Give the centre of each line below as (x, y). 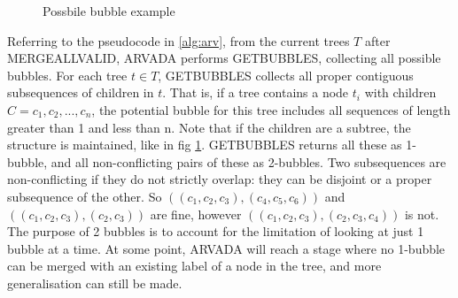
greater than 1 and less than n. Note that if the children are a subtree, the (209, 127)
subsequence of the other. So (85, 196)
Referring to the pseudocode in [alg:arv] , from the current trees (179, 40)
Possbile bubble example (109, 11)
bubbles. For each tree (67, 75)
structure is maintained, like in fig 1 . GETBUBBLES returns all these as (205, 145)
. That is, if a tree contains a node (256, 92)
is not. (422, 214)
